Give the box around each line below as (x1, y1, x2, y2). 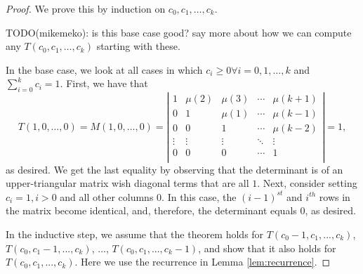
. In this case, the (161, 189, 237, 204)
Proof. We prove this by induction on (6, 1, 166, 15)
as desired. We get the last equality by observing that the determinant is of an (6, 162, 343, 176)
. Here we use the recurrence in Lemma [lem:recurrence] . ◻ (74, 254, 331, 269)
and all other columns (60, 189, 154, 204)
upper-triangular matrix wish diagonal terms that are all (6, 176, 249, 190)
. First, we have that (60, 76, 148, 91)
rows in (319, 189, 350, 204)
